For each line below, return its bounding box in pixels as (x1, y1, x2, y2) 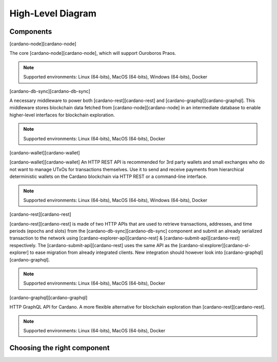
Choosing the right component (9, 344, 110, 352)
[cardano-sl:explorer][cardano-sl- (179, 242, 251, 248)
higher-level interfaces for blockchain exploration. (9, 112, 115, 118)
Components (9, 27, 52, 36)
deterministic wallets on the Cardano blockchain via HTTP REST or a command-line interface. (9, 173, 207, 179)
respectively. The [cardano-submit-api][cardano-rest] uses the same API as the (9, 242, 178, 248)
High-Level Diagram (9, 8, 97, 19)
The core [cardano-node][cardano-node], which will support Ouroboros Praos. (9, 50, 176, 56)
